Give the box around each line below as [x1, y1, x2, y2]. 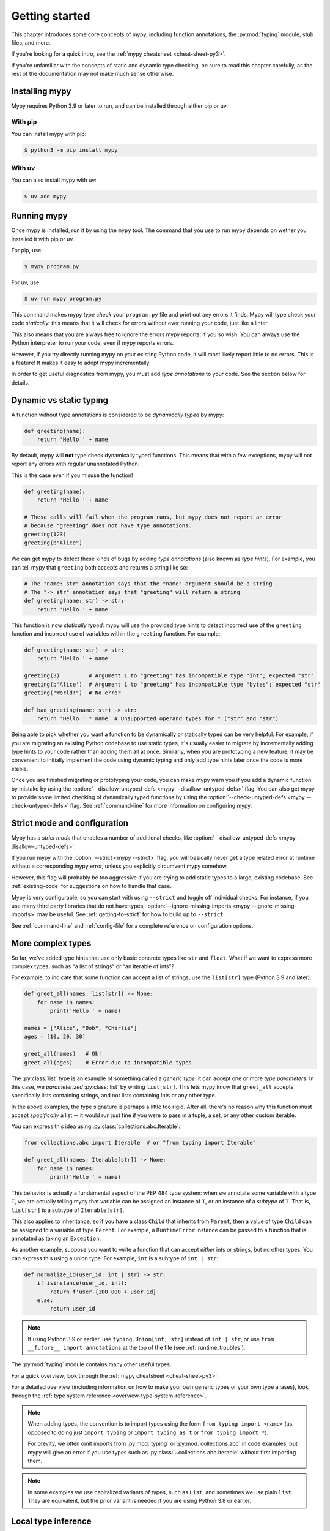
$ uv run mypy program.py [24, 295, 102, 303]
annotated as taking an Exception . [11, 1235, 101, 1242]
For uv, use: [11, 279, 41, 286]
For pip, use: [11, 247, 43, 254]
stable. [11, 765, 29, 772]
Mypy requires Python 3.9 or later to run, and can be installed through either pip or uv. [11, 102, 229, 110]
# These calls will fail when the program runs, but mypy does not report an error [24, 514, 282, 521]
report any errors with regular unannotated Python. [11, 460, 140, 468]
